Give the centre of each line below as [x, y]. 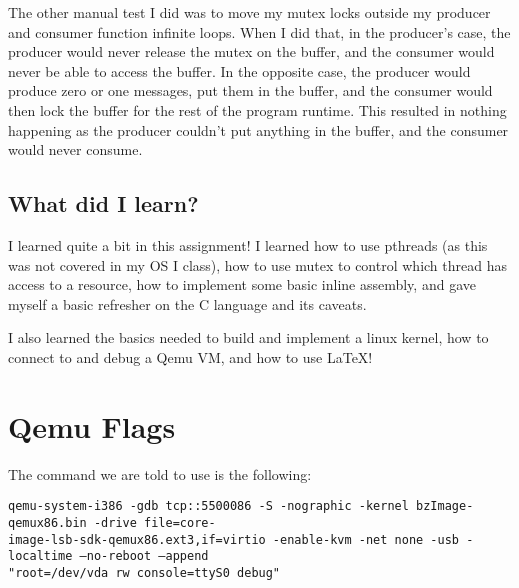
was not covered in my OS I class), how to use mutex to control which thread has [257, 264]
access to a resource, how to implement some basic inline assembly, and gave [242, 284]
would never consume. [75, 149]
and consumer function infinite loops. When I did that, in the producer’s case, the [259, 31]
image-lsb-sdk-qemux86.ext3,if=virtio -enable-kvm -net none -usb [234, 539]
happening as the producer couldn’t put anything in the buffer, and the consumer [258, 129]
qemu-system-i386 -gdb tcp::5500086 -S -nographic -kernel [208, 506]
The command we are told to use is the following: [160, 473]
